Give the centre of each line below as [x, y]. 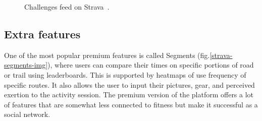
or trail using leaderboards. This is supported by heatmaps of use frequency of [125, 74]
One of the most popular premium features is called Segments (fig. [107, 55]
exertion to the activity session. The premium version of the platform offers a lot [129, 95]
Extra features [42, 34]
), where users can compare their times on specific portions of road [151, 65]
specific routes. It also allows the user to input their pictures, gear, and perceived [129, 84]
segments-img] [26, 65]
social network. [27, 114]
